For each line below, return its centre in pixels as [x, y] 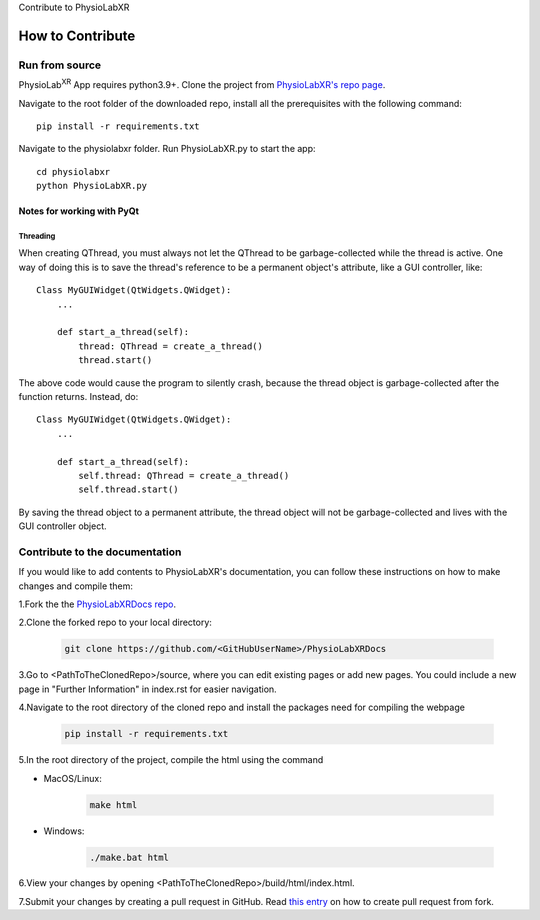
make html [113, 804]
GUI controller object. [62, 526]
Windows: [64, 831]
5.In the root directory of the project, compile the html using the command [171, 760]
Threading [37, 236]
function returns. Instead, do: [78, 396]
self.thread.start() [128, 489]
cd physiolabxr [73, 171]
